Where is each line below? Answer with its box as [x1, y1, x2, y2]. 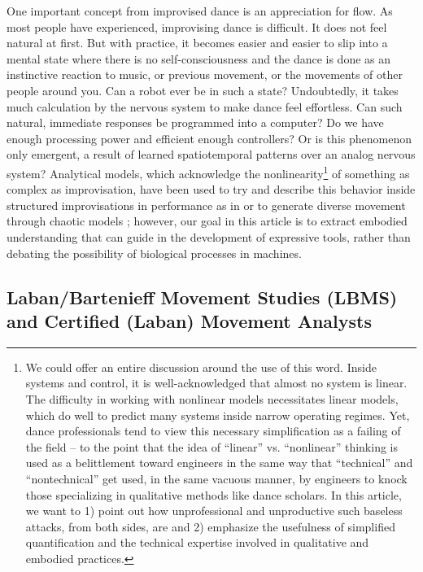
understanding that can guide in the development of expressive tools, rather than [7, 228, 411, 245]
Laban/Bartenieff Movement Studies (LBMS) [7, 284, 398, 309]
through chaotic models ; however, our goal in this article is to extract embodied [7, 212, 408, 229]
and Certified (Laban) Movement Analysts [7, 308, 372, 333]
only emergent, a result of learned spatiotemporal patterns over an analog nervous [7, 146, 416, 163]
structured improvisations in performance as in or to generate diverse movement [7, 196, 406, 213]
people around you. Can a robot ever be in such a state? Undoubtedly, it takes [7, 81, 399, 98]
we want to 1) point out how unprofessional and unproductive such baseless [25, 502, 403, 519]
